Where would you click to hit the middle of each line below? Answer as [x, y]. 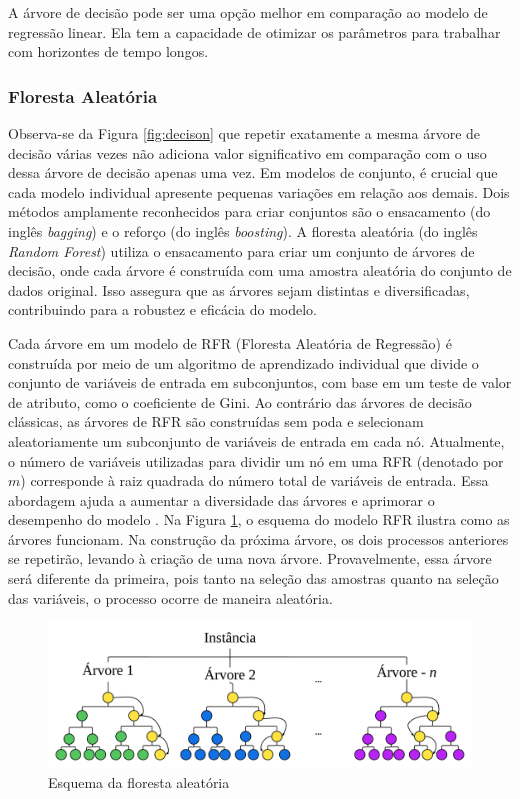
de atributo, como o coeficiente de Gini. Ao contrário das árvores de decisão [240, 401]
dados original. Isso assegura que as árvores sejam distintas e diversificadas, [239, 289]
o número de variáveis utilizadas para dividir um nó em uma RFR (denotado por [256, 460]
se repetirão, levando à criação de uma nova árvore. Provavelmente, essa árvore [250, 558]
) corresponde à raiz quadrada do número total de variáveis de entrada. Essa [254, 480]
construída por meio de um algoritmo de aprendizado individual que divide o [243, 362]
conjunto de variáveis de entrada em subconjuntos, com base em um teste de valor [260, 382]
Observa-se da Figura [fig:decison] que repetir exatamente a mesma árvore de [244, 133]
